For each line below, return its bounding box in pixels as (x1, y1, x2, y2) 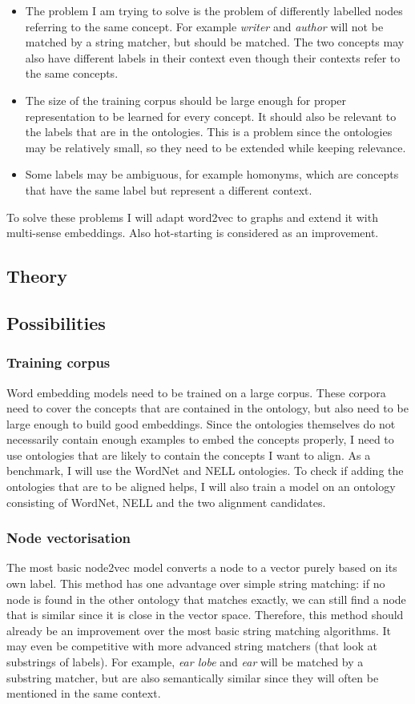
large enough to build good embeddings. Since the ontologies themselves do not (6, 415, 396, 432)
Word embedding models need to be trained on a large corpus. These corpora (6, 384, 386, 400)
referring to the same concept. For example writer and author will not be (25, 18, 384, 34)
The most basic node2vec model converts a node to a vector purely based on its (6, 559, 397, 576)
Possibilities (6, 310, 106, 335)
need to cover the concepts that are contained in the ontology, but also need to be (6, 400, 409, 416)
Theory (6, 263, 68, 288)
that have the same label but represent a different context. (25, 181, 312, 198)
